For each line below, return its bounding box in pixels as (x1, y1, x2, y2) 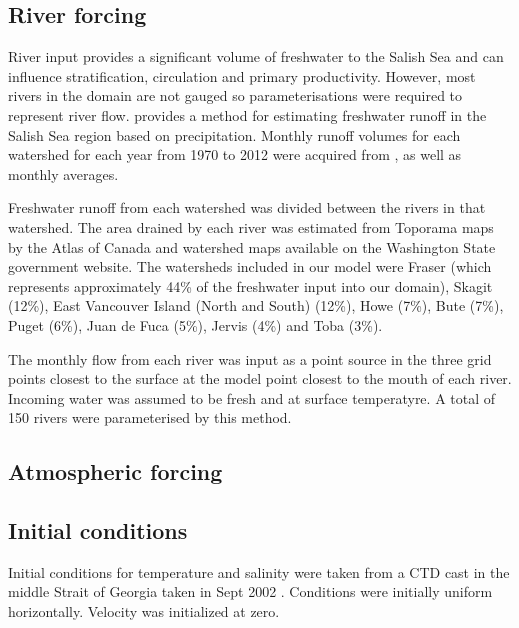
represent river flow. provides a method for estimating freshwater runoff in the (8, 104, 487, 125)
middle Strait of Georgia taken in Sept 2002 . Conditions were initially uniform (8, 581, 493, 602)
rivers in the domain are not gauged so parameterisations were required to (8, 85, 463, 106)
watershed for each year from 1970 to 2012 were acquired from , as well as (8, 144, 462, 165)
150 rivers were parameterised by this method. (8, 407, 292, 428)
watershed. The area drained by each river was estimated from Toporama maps (8, 216, 494, 237)
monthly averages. (8, 163, 119, 184)
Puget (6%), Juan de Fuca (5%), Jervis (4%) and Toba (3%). (8, 314, 383, 335)
